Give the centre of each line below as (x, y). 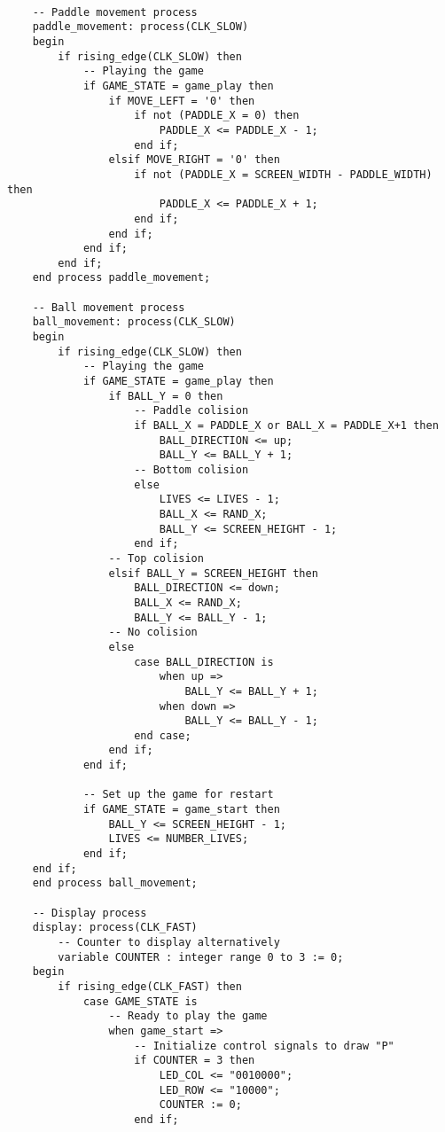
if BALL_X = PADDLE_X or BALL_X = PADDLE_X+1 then (286, 426)
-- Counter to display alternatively (169, 942)
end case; (163, 735)
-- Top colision (156, 558)
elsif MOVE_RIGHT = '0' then (194, 160)
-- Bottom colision (191, 470)
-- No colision (153, 632)
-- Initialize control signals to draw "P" (264, 1046)
